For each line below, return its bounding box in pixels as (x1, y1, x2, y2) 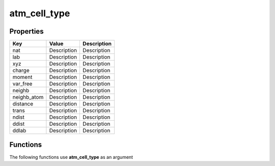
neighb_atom (12, 94, 44, 101)
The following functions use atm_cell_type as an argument (9, 154, 133, 160)
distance (12, 100, 34, 107)
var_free (12, 80, 33, 88)
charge (12, 67, 30, 74)
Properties (9, 27, 44, 36)
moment (12, 74, 33, 81)
